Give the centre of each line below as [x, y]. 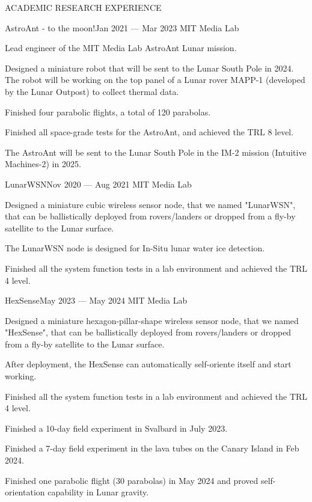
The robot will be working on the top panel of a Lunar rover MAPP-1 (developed [155, 80]
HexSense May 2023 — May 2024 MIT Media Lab [96, 300]
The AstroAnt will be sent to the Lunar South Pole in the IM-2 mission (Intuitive [156, 152]
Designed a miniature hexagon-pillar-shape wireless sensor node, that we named [152, 320]
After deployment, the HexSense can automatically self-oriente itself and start [148, 364]
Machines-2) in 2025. [43, 164]
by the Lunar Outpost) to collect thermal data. [92, 91]
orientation [25, 492]
